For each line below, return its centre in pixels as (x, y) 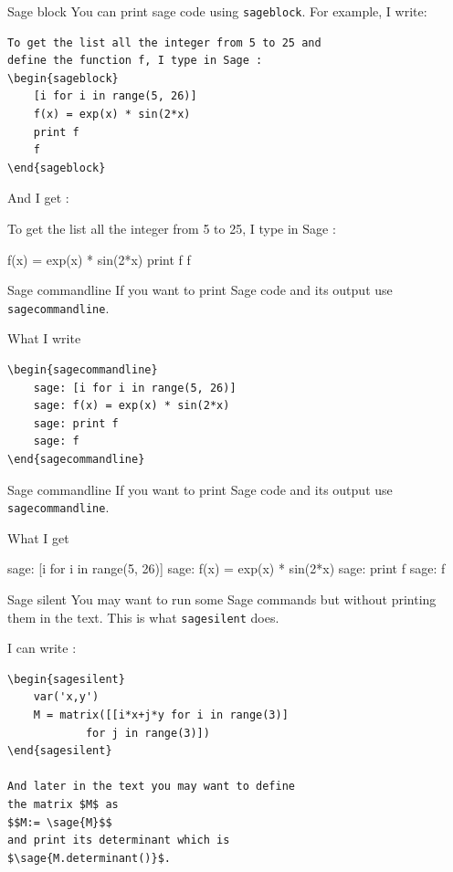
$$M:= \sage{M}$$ (60, 822)
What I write (44, 338)
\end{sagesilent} (60, 751)
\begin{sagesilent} (66, 679)
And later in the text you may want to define (151, 787)
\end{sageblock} (57, 168)
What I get (38, 537)
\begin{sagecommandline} (83, 370)
